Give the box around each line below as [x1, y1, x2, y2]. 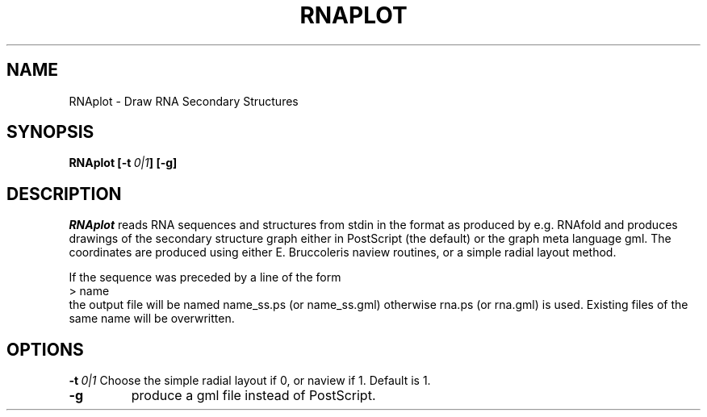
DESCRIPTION [6, 183, 122, 204]
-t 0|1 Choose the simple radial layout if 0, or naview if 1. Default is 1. [69, 373, 431, 388]
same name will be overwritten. [69, 311, 235, 326]
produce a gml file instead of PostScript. [131, 387, 376, 404]
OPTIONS [6, 339, 84, 360]
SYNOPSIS [6, 122, 94, 143]
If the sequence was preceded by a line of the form [69, 270, 341, 285]
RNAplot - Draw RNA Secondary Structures [69, 94, 299, 108]
